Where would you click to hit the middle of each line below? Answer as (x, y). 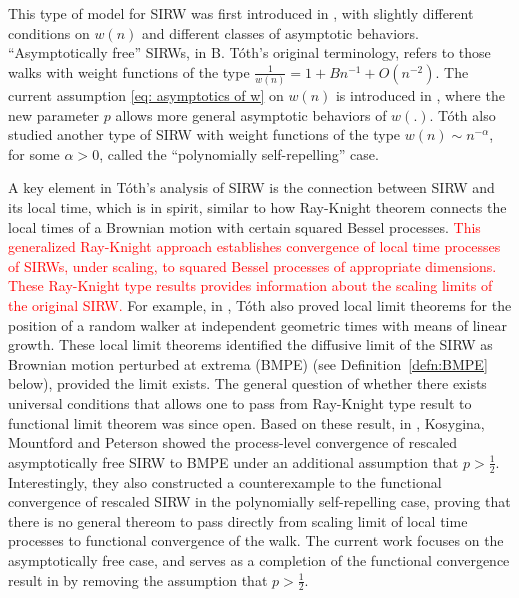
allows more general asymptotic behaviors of (251, 114)
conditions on (49, 32)
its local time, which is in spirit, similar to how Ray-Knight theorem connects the (257, 207)
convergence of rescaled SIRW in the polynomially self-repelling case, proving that (259, 501)
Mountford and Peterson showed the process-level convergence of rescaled (233, 442)
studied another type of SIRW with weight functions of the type (204, 134)
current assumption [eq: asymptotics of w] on (146, 95)
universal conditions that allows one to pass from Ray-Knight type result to (240, 403)
